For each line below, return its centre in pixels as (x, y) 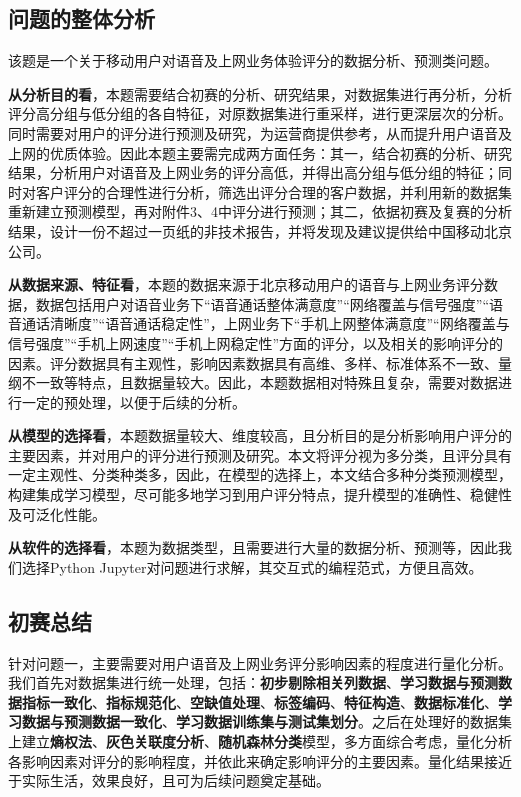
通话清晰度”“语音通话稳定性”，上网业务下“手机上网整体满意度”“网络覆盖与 (265, 323)
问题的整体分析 (81, 18)
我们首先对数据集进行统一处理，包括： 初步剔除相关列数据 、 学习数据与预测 (253, 682)
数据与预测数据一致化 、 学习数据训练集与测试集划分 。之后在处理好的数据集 (266, 721)
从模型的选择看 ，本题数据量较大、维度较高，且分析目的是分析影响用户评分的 (260, 435)
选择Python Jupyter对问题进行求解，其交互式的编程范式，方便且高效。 (252, 566)
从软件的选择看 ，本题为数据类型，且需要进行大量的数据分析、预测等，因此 (253, 547)
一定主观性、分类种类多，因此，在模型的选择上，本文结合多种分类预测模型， (260, 474)
